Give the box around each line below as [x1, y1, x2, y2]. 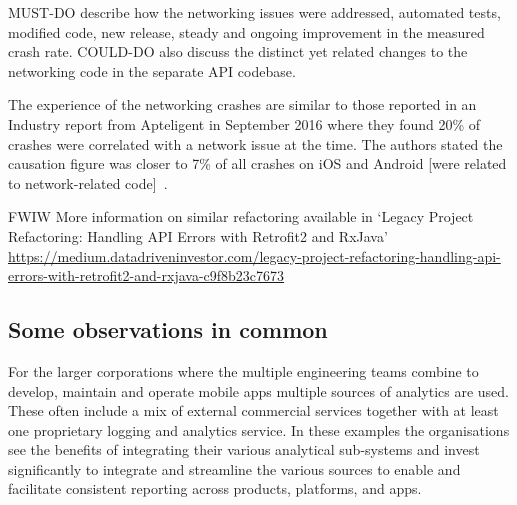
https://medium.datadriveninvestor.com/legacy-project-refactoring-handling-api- [8, 245, 501, 266]
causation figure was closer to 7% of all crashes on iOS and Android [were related [8, 153, 507, 174]
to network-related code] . [8, 172, 168, 193]
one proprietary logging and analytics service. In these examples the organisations [8, 419, 510, 440]
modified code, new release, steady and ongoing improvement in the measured [8, 21, 485, 42]
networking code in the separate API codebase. [8, 60, 296, 81]
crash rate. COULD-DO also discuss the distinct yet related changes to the [8, 41, 468, 62]
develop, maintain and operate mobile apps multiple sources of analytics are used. [8, 380, 510, 401]
